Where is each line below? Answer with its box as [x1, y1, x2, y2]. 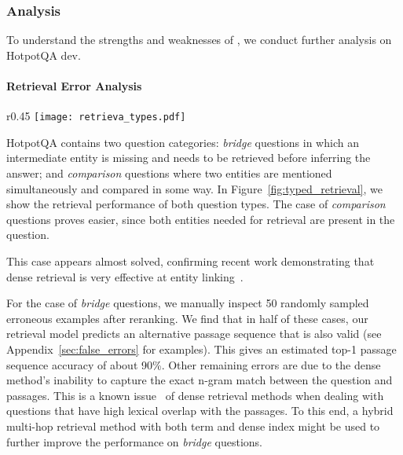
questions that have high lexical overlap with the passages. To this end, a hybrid [6, 402, 394, 419]
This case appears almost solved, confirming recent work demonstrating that [6, 253, 375, 270]
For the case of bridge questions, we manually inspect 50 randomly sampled [6, 295, 369, 311]
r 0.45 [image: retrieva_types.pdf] [6, 108, 186, 124]
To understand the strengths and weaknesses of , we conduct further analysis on [6, 31, 392, 48]
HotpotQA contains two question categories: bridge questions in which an [6, 134, 359, 150]
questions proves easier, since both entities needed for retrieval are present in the [6, 211, 395, 227]
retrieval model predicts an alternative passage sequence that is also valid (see [6, 325, 382, 342]
